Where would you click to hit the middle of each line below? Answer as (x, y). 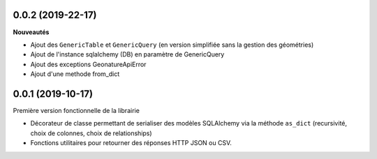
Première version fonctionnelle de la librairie (76, 110)
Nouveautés (31, 32)
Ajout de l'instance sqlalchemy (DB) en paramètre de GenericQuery (127, 54)
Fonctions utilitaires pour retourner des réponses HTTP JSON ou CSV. (131, 143)
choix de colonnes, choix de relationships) (91, 133)
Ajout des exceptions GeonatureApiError (88, 64)
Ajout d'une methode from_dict (75, 74)
